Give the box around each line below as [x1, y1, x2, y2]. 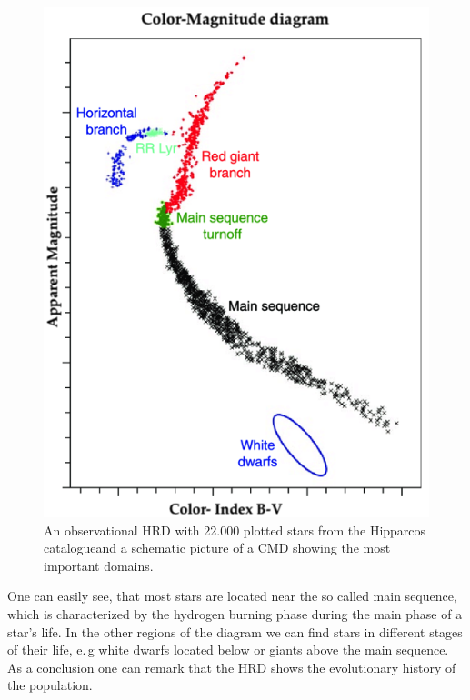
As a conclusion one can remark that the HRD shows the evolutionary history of [7, 657, 456, 676]
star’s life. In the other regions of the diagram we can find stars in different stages [7, 622, 463, 641]
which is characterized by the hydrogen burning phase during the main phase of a [7, 605, 463, 624]
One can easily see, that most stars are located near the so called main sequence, [7, 586, 457, 605]
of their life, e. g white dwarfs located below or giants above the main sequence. [7, 640, 449, 659]
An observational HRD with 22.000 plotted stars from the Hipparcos [44, 520, 426, 539]
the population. [7, 675, 93, 695]
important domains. [44, 555, 154, 575]
